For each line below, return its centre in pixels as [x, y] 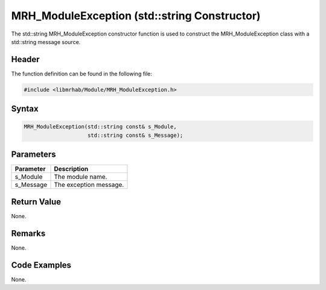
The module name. [81, 177]
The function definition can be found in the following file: [81, 74]
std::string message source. [46, 42]
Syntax [25, 109]
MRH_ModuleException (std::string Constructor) [136, 16]
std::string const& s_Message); [136, 135]
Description [71, 169]
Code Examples [41, 265]
